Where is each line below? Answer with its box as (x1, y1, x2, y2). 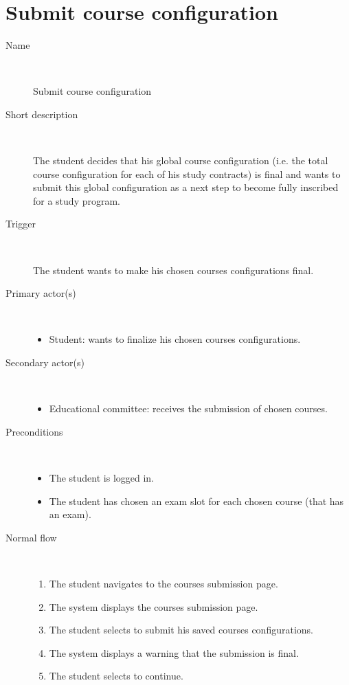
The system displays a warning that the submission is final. (49, 645, 299, 660)
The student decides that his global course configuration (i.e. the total (33, 153, 328, 168)
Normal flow (5, 530, 57, 544)
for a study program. (33, 193, 120, 207)
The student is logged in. (49, 471, 155, 484)
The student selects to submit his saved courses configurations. (49, 622, 313, 637)
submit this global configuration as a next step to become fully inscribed (33, 180, 339, 194)
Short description (5, 106, 78, 121)
